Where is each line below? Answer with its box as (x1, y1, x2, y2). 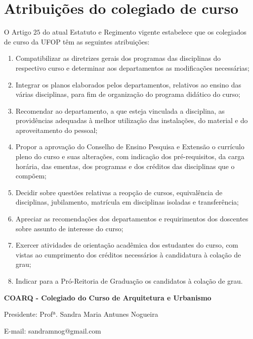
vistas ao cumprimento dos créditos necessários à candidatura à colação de (15, 249, 241, 259)
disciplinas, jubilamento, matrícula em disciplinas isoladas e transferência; (15, 197, 239, 207)
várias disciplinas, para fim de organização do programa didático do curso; (15, 89, 241, 99)
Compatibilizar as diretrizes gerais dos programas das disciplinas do (15, 53, 221, 63)
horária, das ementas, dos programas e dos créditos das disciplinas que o (15, 161, 235, 171)
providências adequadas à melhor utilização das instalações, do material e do (15, 115, 248, 126)
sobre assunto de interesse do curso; (15, 223, 124, 233)
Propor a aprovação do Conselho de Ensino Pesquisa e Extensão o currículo (15, 141, 245, 152)
